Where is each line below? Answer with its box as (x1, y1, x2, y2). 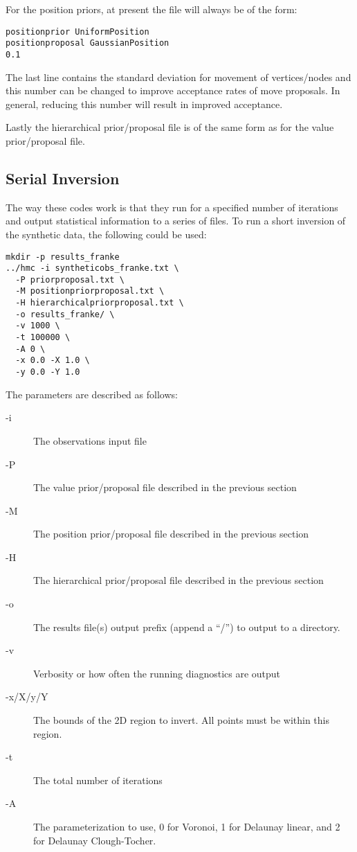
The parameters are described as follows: (6, 387, 178, 401)
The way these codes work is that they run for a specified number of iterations (6, 199, 338, 214)
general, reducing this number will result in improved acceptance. (6, 96, 283, 111)
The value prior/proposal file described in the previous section (33, 480, 297, 495)
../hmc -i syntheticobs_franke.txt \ (6, 263, 179, 274)
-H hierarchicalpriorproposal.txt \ (15, 298, 184, 308)
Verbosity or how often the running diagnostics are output (33, 666, 281, 680)
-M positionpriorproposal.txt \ (15, 286, 165, 296)
